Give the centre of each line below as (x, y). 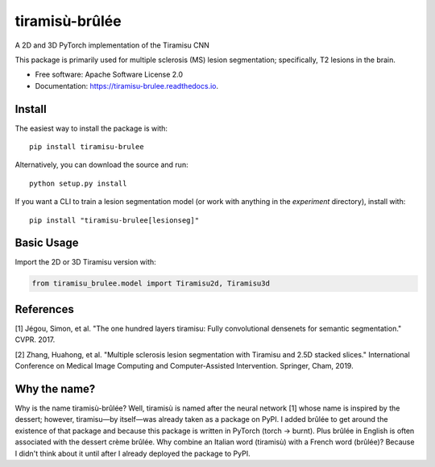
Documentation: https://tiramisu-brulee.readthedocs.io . (127, 85)
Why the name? (55, 388)
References (44, 309)
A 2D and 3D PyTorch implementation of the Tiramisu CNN (112, 45)
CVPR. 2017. (35, 340)
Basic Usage (47, 243)
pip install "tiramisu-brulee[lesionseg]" (114, 220)
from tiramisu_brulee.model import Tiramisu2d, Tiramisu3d (151, 284)
